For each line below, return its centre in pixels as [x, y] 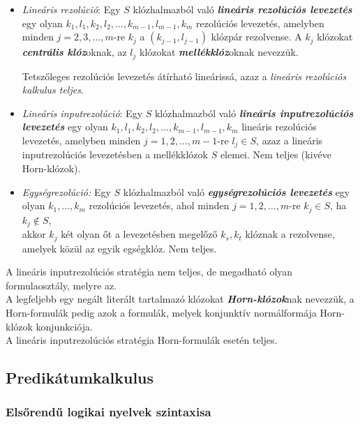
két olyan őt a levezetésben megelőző [139, 234]
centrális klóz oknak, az [74, 52]
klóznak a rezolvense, [290, 234]
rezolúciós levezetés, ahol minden [159, 205]
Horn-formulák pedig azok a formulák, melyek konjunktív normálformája [161, 312]
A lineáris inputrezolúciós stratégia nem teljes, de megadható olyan [149, 272]
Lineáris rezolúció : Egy [71, 9]
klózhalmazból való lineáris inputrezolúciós [254, 113]
